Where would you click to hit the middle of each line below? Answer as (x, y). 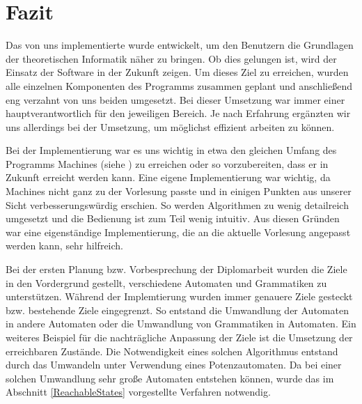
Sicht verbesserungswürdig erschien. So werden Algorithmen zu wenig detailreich (177, 204)
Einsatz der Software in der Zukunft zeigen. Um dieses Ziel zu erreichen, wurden (177, 72)
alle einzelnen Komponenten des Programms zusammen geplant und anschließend (179, 85)
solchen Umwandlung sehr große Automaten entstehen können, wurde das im (170, 378)
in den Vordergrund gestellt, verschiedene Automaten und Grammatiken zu (166, 282)
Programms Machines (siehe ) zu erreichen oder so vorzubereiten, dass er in (167, 163)
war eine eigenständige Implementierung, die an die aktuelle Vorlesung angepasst (178, 232)
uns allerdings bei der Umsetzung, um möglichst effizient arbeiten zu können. (170, 126)
